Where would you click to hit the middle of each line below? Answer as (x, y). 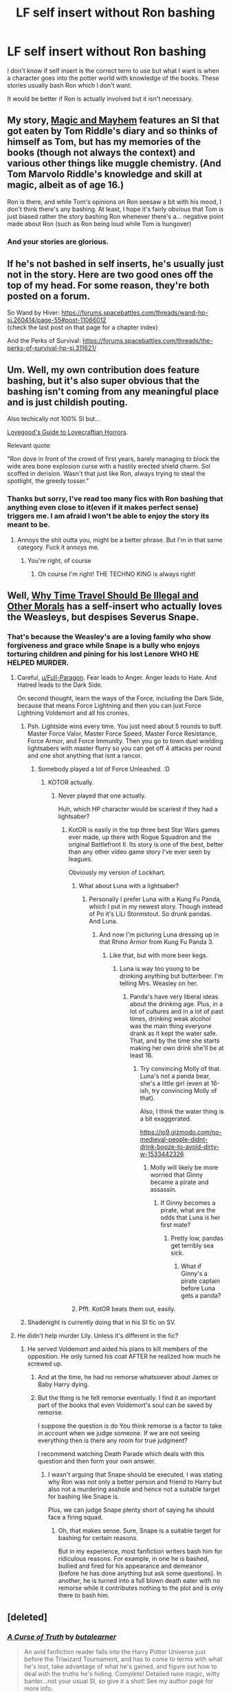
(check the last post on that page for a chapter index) (82, 327)
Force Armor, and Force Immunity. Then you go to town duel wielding (125, 741)
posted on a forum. (49, 296)
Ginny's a (194, 1274)
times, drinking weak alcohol (170, 1019)
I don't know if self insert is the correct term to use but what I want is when (113, 70)
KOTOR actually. (71, 783)
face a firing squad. (75, 1517)
